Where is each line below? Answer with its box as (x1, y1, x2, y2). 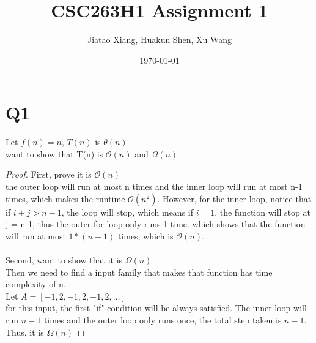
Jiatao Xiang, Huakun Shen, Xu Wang (87, 33, 232, 46)
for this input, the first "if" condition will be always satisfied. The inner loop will (6, 301, 307, 314)
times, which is (117, 229, 174, 242)
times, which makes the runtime (6, 192, 125, 205)
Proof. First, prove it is (6, 168, 92, 181)
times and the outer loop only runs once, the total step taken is (43, 313, 282, 326)
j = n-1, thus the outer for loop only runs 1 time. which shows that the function (6, 217, 306, 230)
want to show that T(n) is (6, 147, 103, 160)
